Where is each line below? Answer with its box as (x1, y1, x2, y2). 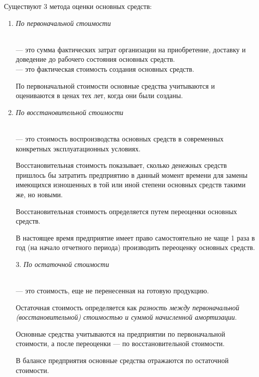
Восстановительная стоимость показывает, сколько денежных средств (15, 160, 227, 170)
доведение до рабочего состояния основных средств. (15, 54, 175, 64)
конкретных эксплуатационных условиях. (15, 143, 141, 153)
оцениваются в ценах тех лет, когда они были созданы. (15, 90, 183, 101)
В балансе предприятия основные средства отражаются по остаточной (15, 355, 229, 366)
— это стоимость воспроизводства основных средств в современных (15, 133, 224, 143)
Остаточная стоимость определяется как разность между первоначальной (15, 302, 240, 312)
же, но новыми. (15, 189, 63, 199)
